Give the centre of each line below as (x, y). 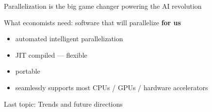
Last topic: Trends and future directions (63, 104)
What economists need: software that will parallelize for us (92, 22)
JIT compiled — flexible (51, 55)
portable (28, 71)
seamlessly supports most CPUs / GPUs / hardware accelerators (112, 87)
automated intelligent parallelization (69, 39)
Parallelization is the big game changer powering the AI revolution (103, 6)
